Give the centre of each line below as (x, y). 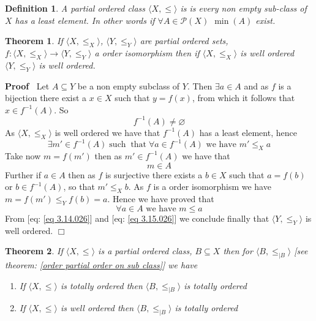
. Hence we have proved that (161, 198)
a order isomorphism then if (147, 52)
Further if (23, 174)
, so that (79, 187)
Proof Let (27, 85)
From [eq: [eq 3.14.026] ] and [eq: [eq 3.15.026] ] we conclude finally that (137, 218)
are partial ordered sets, (184, 41)
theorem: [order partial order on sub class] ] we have (101, 264)
